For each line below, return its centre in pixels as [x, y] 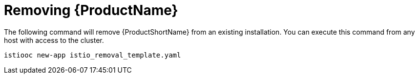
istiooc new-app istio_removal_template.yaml [93, 55]
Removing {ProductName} [91, 10]
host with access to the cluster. [54, 40]
